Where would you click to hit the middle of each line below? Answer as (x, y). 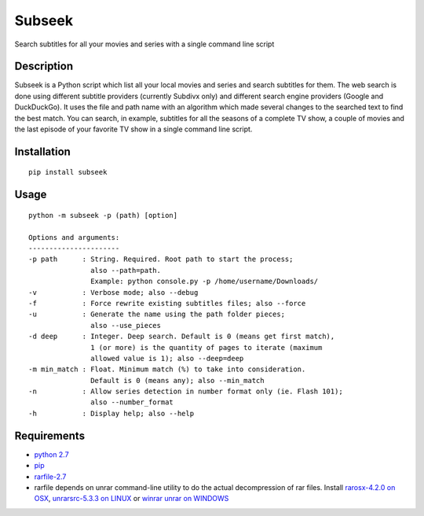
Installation (42, 151)
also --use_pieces (126, 325)
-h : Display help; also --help (111, 413)
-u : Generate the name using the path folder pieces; (157, 314)
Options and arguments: (74, 237)
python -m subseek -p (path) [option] (103, 215)
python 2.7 (52, 454)
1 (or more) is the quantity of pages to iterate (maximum (207, 347)
